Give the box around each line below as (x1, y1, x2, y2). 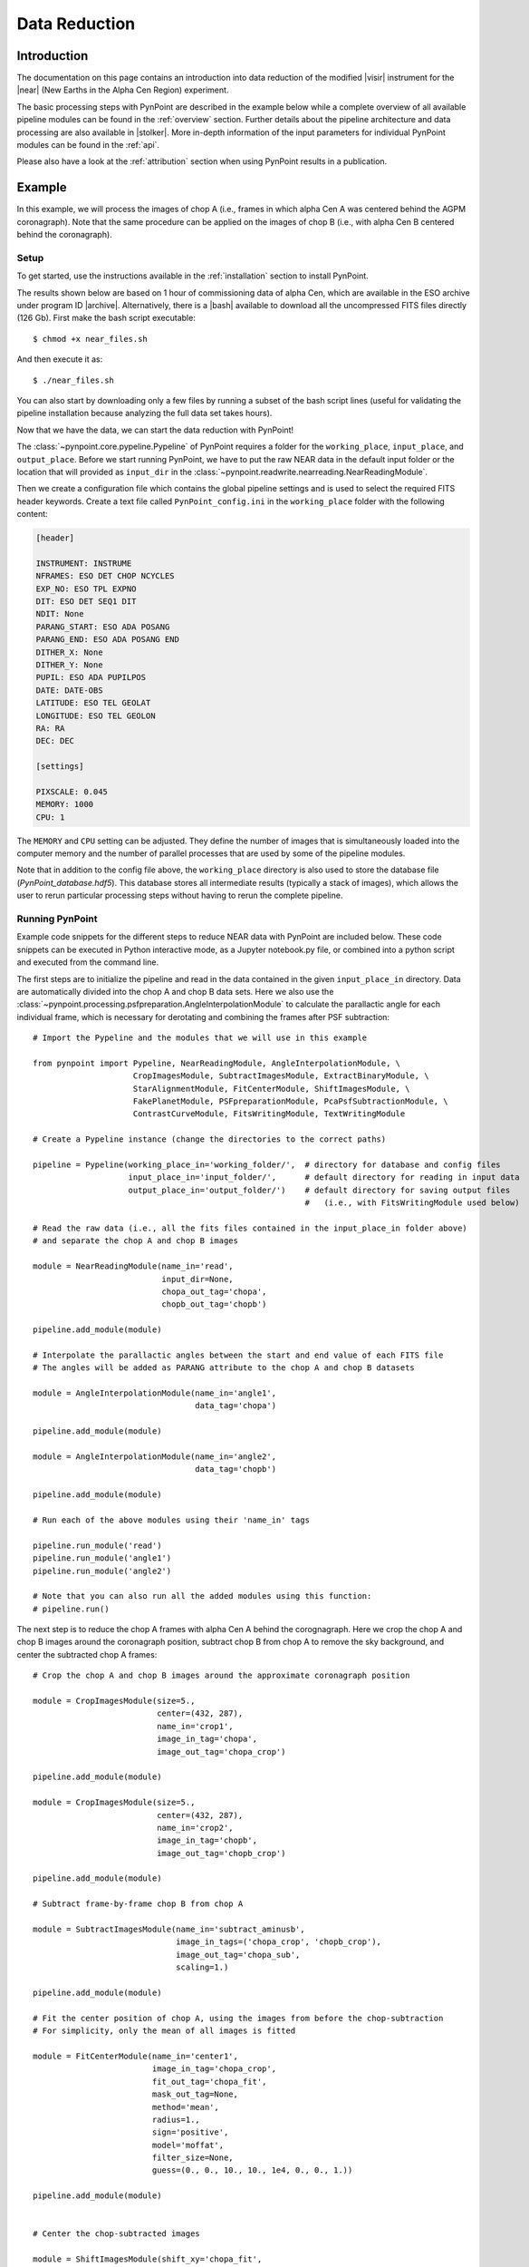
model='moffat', (151, 2140, 225, 2150)
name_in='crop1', (157, 1721, 235, 1731)
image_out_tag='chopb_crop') (157, 1848, 286, 1858)
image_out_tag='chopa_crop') (157, 1746, 286, 1756)
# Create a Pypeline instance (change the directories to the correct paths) (33, 1134, 387, 1144)
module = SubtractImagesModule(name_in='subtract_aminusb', (33, 1924, 305, 1935)
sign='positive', (151, 2127, 229, 2137)
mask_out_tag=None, (151, 2089, 239, 2099)
